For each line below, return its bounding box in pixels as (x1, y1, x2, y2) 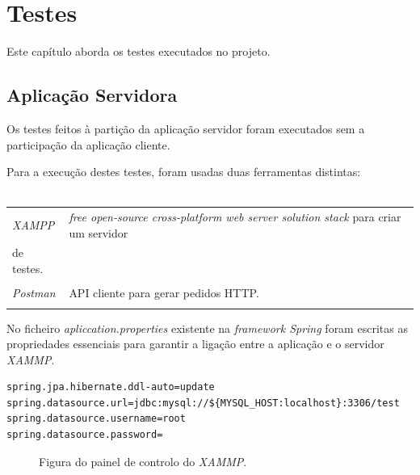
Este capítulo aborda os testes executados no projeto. (6, 43, 271, 60)
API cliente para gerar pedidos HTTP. (69, 284, 259, 301)
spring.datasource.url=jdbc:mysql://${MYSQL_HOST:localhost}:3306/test (6, 397, 400, 409)
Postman (12, 284, 56, 301)
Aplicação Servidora (6, 82, 178, 107)
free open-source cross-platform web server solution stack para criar (69, 208, 401, 225)
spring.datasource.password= (6, 429, 163, 441)
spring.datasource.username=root (6, 413, 186, 425)
